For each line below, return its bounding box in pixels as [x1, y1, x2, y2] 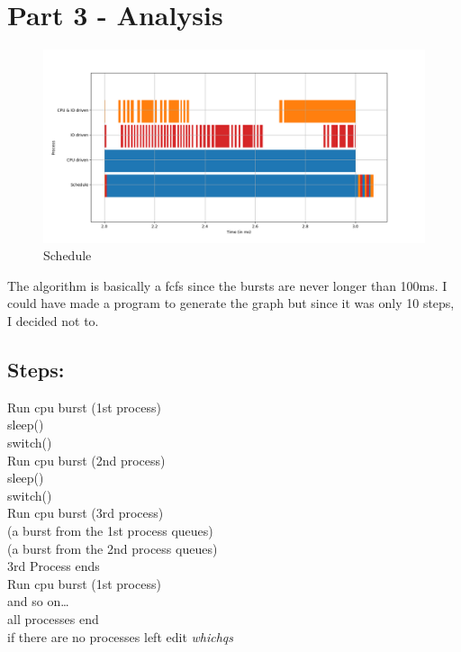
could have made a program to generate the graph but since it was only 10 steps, [7, 294, 455, 312]
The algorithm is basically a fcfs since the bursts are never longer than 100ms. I [7, 276, 447, 294]
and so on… [7, 592, 69, 611]
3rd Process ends [7, 557, 100, 575]
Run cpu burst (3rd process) [7, 503, 164, 522]
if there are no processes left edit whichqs [7, 627, 233, 646]
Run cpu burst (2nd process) [7, 450, 166, 469]
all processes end [7, 609, 99, 628]
